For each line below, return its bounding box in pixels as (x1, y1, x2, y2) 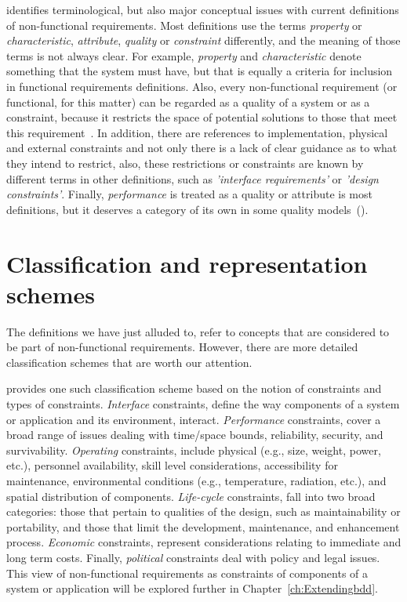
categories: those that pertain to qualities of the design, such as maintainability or (6, 503, 401, 520)
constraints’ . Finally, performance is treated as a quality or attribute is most (6, 186, 372, 202)
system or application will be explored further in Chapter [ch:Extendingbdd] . (6, 580, 378, 597)
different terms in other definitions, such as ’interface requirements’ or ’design (6, 170, 379, 187)
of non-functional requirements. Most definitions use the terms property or (6, 16, 362, 33)
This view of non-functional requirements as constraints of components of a (6, 564, 369, 581)
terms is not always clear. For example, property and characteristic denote (6, 47, 362, 63)
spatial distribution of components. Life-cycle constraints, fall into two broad (6, 488, 376, 504)
